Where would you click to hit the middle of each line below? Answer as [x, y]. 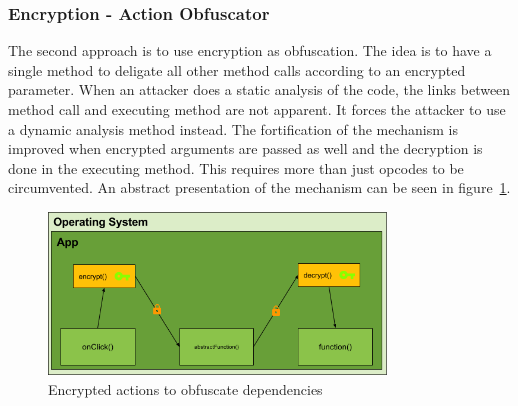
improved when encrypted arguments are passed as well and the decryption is [245, 148]
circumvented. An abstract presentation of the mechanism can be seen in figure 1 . [259, 187]
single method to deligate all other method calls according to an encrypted [237, 69]
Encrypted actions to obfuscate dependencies [185, 388]
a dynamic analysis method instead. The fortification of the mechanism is [233, 128]
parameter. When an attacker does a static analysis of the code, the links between [259, 89]
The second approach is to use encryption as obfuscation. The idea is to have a [250, 50]
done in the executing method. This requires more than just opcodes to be [236, 167]
